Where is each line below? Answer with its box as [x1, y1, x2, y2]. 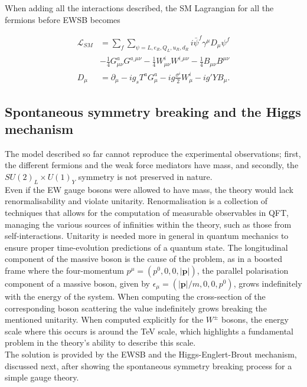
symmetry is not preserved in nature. [78, 170, 213, 182]
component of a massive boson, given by [5, 277, 150, 289]
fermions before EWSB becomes [5, 13, 120, 25]
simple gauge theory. [5, 371, 79, 383]
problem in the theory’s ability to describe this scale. [5, 336, 196, 349]
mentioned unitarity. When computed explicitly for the [5, 313, 204, 326]
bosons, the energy [221, 313, 289, 326]
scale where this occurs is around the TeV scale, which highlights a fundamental [5, 324, 294, 337]
